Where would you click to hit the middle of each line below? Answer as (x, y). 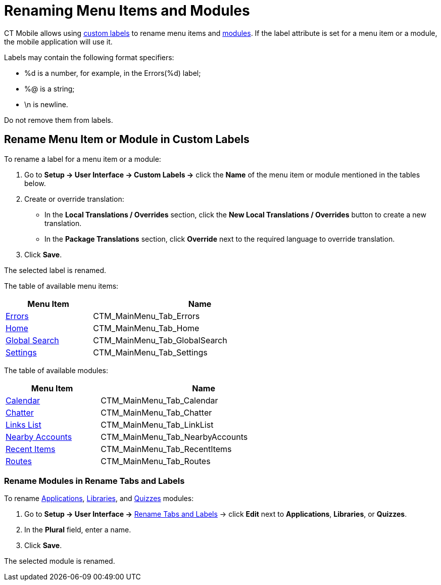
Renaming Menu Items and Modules (127, 11)
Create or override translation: (74, 199)
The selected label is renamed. (55, 270)
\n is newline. (46, 104)
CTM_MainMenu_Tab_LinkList (157, 424)
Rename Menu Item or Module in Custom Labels (127, 140)
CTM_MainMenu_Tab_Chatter (156, 412)
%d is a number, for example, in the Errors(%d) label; (113, 73)
